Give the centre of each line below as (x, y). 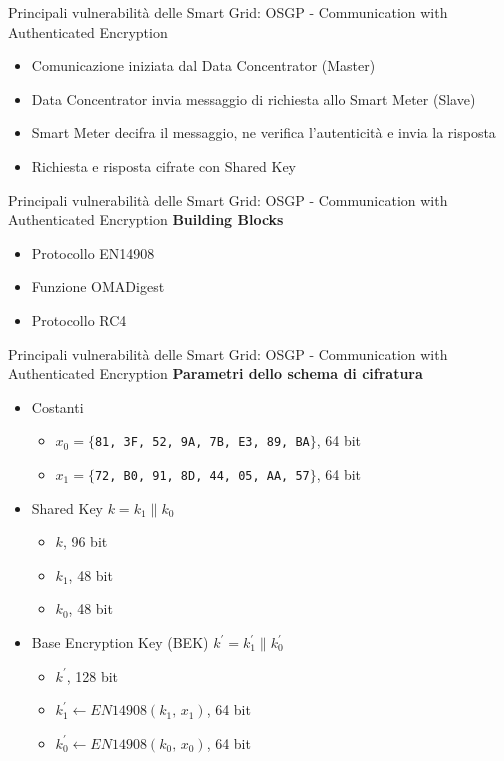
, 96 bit (85, 541)
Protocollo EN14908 (93, 252)
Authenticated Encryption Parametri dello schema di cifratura (215, 373)
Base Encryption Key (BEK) (120, 642)
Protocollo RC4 (79, 319)
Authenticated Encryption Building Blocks (146, 219)
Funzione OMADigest (98, 286)
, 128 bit (92, 675)
